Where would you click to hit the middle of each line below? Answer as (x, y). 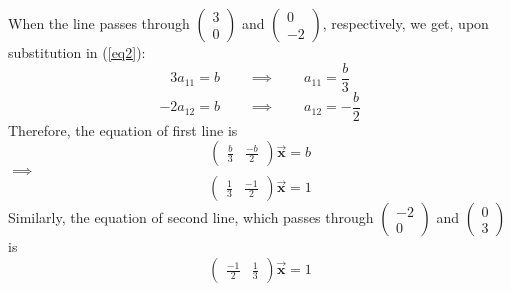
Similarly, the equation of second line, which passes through (191, 217)
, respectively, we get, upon (405, 23)
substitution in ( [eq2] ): (77, 52)
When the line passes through (99, 23)
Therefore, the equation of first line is (123, 129)
